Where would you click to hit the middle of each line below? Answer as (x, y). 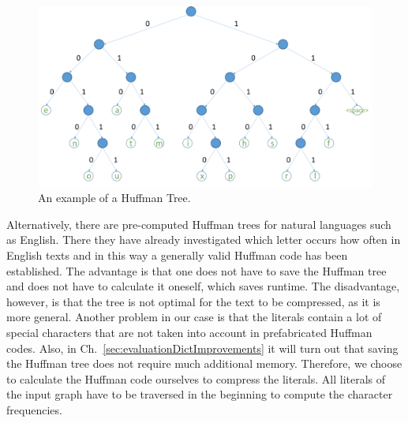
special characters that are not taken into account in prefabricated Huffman (189, 332)
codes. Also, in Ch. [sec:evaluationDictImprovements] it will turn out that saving (202, 348)
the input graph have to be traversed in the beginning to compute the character (200, 394)
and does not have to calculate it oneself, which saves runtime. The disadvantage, (203, 286)
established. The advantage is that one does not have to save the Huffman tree (197, 270)
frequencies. (34, 409)
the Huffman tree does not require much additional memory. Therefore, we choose (204, 363)
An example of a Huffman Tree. (114, 198)
